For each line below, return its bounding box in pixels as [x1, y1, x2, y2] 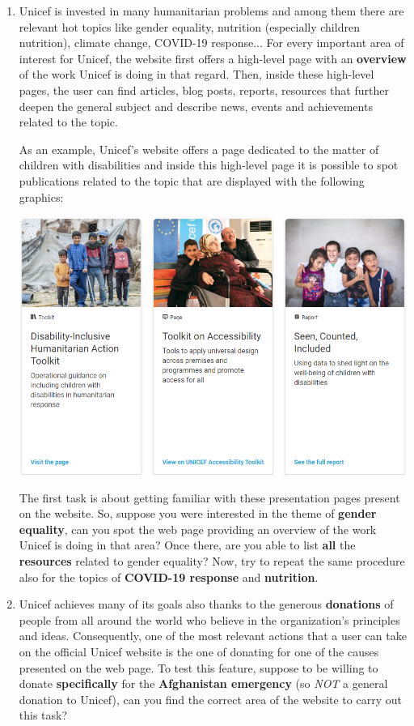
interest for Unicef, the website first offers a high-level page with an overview [19, 49, 407, 66]
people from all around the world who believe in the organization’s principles [19, 611, 400, 628]
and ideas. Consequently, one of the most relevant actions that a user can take [19, 627, 407, 644]
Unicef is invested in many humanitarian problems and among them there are [19, 2, 404, 19]
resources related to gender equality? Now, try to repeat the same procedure [19, 552, 405, 569]
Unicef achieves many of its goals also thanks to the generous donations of [19, 596, 394, 613]
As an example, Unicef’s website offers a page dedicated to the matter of [19, 140, 379, 157]
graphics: [19, 188, 64, 205]
